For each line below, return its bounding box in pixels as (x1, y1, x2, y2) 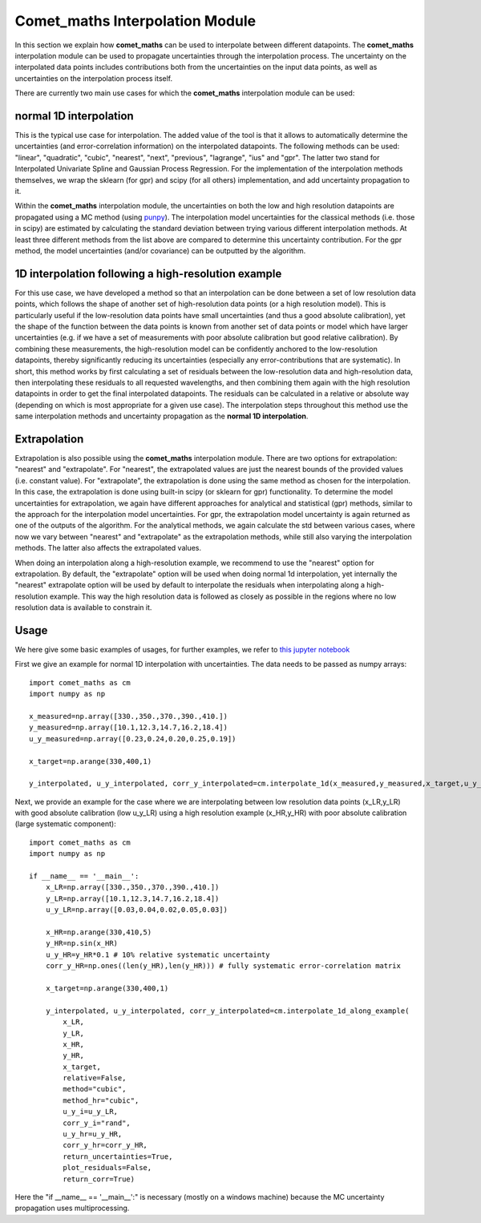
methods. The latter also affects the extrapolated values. (14, 543, 202, 553)
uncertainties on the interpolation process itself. (14, 73, 173, 83)
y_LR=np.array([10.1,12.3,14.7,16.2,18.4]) (45, 894, 220, 903)
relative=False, (63, 1074, 127, 1083)
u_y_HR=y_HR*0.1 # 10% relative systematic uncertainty (45, 950, 270, 959)
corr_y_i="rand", (63, 1118, 131, 1128)
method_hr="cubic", (63, 1096, 139, 1105)
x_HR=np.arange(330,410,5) (45, 928, 152, 937)
